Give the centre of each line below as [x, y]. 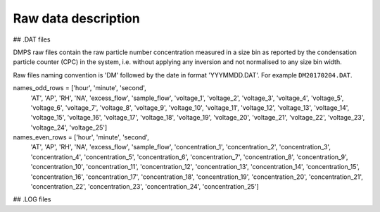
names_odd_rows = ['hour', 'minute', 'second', [80, 88]
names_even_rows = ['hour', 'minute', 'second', [81, 137]
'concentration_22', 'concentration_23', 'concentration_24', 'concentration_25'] [145, 187]
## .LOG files [32, 199]
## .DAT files [32, 39]
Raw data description [76, 18]
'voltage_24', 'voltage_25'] [69, 127]
